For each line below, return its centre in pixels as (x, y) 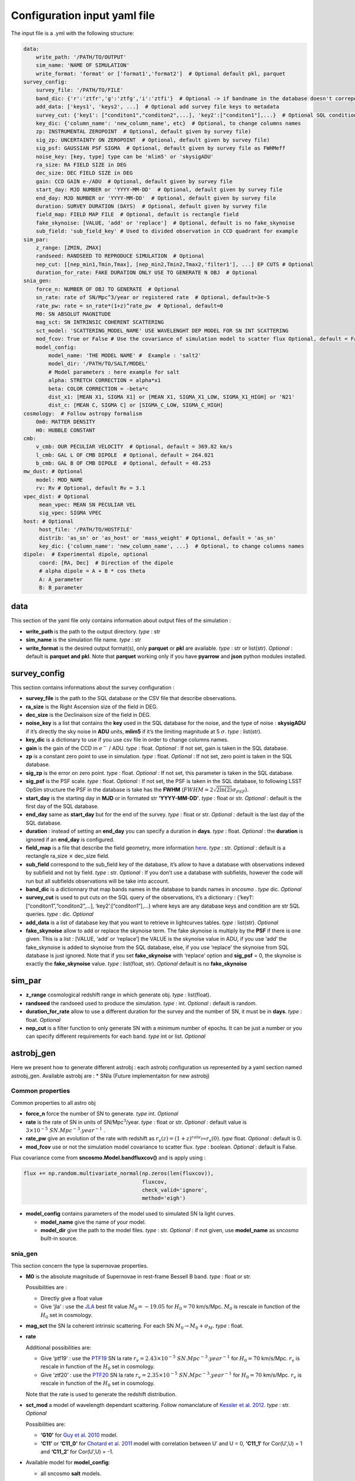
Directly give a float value (72, 1298)
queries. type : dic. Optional (60, 914)
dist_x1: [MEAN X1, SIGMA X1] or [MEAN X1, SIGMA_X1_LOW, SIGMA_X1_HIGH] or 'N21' (172, 397)
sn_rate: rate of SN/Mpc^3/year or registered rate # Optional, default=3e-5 (153, 297)
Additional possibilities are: (59, 1347)
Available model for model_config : (68, 1463)
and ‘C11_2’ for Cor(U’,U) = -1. (77, 1452)
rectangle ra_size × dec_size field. (67, 856)
